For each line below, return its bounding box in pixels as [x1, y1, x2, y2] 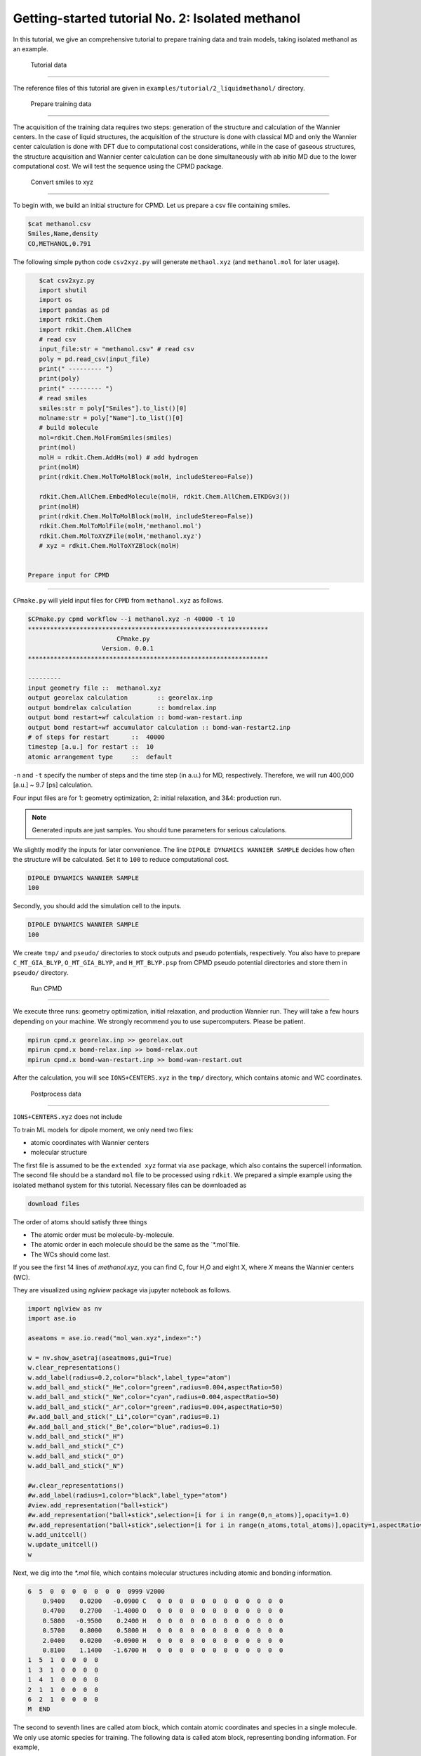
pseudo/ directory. [13, 968, 69, 976]
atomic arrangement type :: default [27, 752, 173, 761]
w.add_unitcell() [27, 1531, 88, 1538]
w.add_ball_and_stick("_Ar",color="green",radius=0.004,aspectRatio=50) [27, 1403, 283, 1411]
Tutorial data [30, 60, 67, 70]
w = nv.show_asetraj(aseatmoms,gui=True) [27, 1354, 173, 1362]
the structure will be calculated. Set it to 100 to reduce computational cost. [13, 856, 229, 864]
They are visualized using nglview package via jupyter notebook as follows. [13, 1285, 232, 1294]
